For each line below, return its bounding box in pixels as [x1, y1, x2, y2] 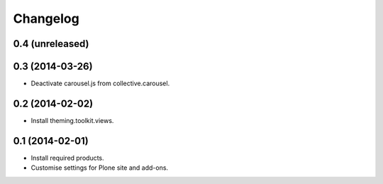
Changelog [13, 11, 79, 26]
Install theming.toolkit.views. [30, 116, 114, 124]
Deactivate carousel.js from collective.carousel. [30, 79, 170, 88]
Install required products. [30, 153, 104, 162]
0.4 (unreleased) [13, 38, 89, 50]
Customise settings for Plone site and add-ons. [30, 163, 169, 172]
